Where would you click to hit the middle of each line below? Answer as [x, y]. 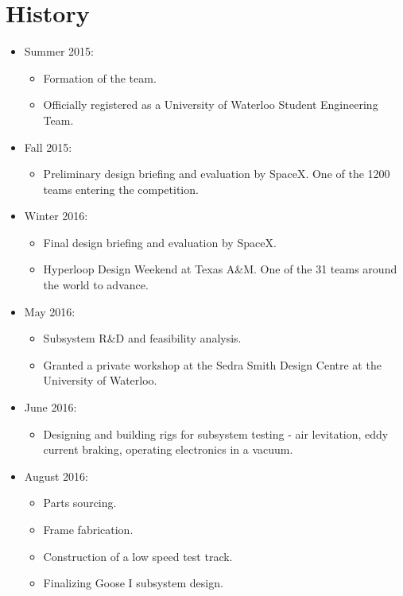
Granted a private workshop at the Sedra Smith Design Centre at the [212, 364]
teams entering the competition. [121, 189]
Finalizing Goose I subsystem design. [133, 583]
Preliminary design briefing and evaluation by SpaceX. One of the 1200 [217, 174]
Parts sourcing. [80, 503]
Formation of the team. [100, 77]
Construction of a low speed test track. [138, 556]
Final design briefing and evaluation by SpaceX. [160, 242]
